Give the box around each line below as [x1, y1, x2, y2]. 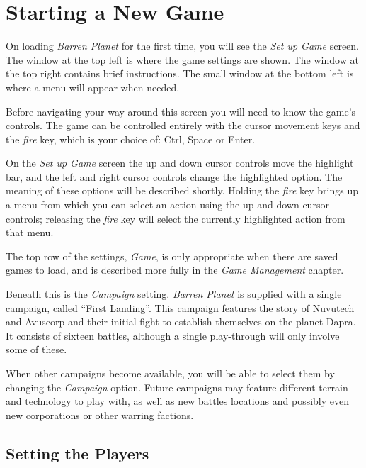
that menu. [6, 225, 54, 240]
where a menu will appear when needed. [6, 79, 180, 94]
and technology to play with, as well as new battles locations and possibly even [6, 394, 350, 408]
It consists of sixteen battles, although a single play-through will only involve [6, 328, 340, 342]
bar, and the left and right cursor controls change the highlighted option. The [6, 169, 343, 184]
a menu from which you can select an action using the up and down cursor [6, 197, 329, 212]
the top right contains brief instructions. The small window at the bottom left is [6, 66, 354, 81]
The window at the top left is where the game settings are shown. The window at [6, 52, 359, 67]
